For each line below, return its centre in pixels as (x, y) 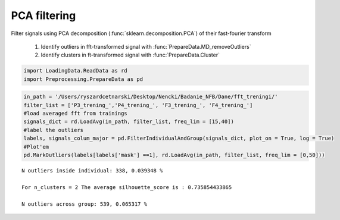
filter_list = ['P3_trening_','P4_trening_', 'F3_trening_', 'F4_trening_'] (138, 105)
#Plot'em (36, 147)
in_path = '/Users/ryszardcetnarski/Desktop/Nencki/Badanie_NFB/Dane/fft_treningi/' (151, 97)
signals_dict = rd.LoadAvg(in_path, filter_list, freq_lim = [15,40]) (129, 122)
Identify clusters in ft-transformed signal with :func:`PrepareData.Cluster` (130, 55)
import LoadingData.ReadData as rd (75, 71)
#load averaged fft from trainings (75, 114)
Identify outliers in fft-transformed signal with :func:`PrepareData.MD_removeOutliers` (146, 46)
